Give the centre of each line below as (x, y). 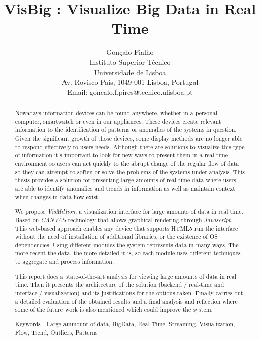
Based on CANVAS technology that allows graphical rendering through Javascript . (123, 219)
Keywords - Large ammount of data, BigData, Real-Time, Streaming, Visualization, (125, 324)
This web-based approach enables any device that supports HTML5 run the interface (126, 228)
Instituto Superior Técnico (130, 62)
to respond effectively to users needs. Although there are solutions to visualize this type (130, 146)
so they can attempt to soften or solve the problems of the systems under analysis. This (130, 172)
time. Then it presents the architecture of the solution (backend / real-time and (119, 284)
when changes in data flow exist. (57, 197)
